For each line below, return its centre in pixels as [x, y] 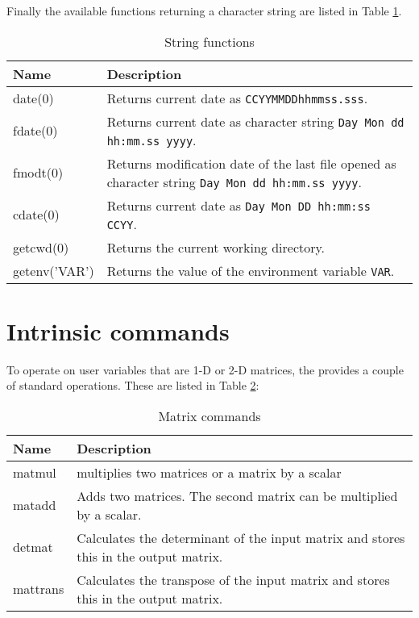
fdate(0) [35, 131]
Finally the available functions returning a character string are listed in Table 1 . [204, 10]
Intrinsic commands [118, 330]
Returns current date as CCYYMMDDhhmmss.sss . [237, 98]
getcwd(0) [41, 247]
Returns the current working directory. [216, 247]
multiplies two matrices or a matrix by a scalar [209, 472]
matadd [35, 505]
